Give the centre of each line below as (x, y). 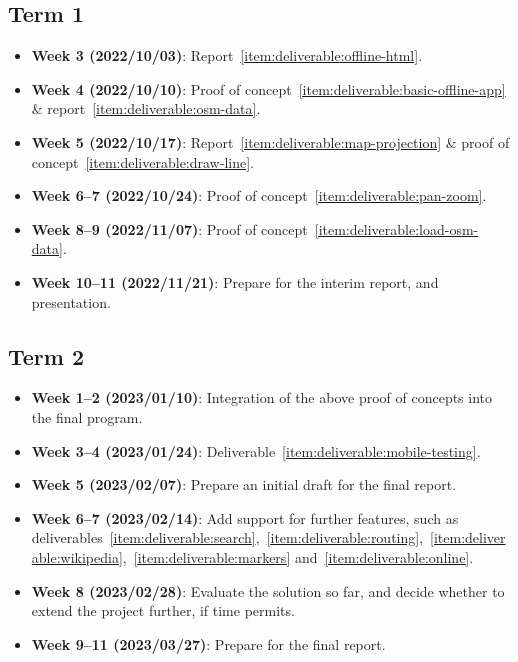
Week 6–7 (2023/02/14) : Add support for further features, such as (245, 517)
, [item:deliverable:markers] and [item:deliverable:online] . (298, 556)
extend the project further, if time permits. (163, 610)
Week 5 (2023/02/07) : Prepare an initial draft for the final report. (244, 484)
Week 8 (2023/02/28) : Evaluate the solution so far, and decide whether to (268, 590)
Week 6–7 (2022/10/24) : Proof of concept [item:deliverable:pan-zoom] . (259, 195)
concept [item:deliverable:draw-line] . (142, 161)
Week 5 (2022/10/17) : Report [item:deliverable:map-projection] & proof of (270, 141)
